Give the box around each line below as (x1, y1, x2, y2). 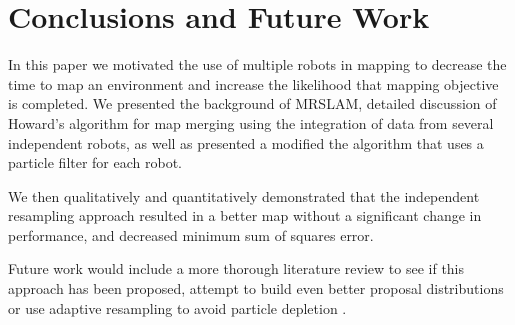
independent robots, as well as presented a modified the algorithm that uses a (8, 132, 484, 153)
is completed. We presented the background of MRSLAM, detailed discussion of (8, 93, 497, 114)
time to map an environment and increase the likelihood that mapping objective (8, 73, 499, 94)
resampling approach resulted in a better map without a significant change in (8, 205, 482, 226)
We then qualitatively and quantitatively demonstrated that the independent (8, 185, 480, 206)
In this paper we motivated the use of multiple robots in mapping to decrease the (8, 54, 507, 75)
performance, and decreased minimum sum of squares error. (8, 224, 374, 245)
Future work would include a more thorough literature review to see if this (8, 258, 465, 279)
